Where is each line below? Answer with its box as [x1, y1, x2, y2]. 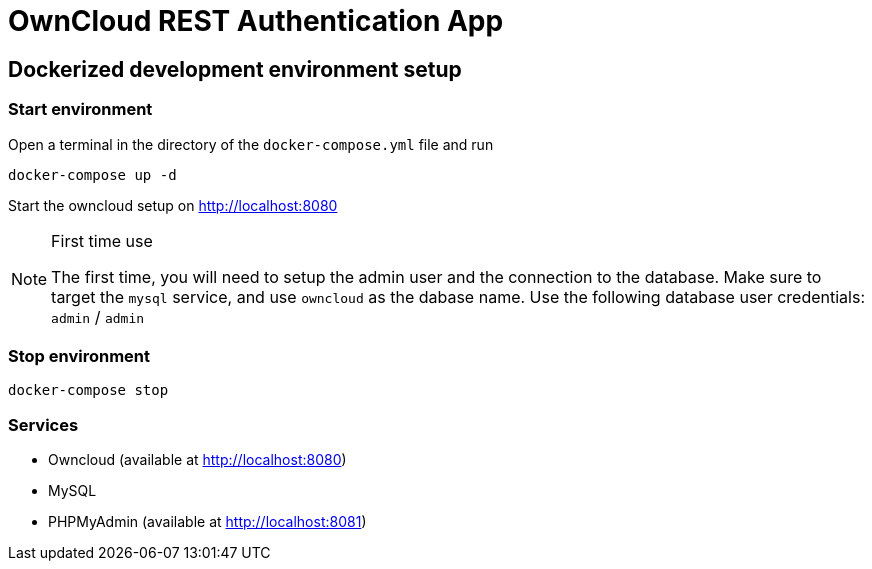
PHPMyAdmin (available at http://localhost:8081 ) [48, 513, 367, 531]
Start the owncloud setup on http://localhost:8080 [8, 196, 338, 214]
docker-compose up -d [8, 166, 177, 183]
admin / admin [51, 306, 145, 327]
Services [8, 414, 79, 435]
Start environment [8, 99, 153, 120]
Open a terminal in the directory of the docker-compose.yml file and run [8, 135, 494, 153]
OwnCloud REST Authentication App [8, 4, 504, 38]
